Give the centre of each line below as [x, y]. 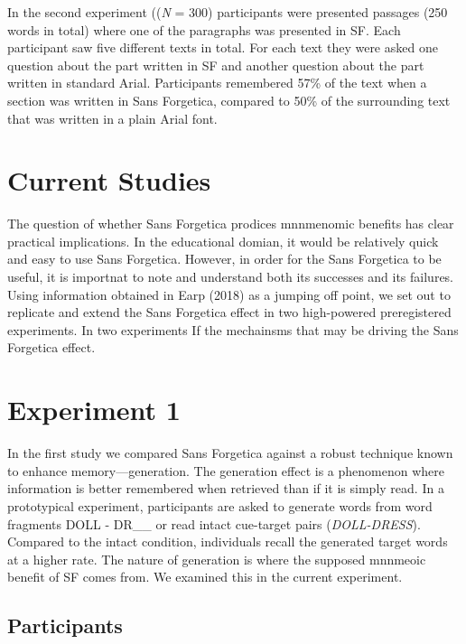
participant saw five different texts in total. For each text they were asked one [223, 47]
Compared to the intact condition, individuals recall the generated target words [228, 541]
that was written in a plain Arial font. [112, 118]
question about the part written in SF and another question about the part [216, 65]
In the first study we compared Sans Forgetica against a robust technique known [230, 453]
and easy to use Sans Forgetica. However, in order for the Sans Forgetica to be [224, 259]
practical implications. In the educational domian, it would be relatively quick [223, 241]
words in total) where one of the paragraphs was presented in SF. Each [204, 29]
